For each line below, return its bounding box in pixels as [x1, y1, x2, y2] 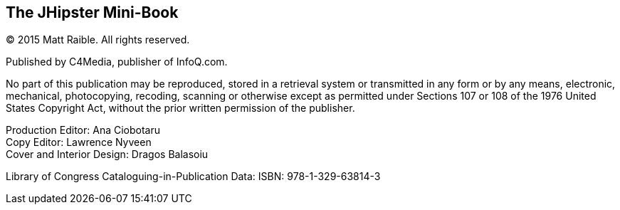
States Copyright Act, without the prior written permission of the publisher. [6, 102, 355, 115]
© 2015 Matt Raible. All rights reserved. [6, 33, 190, 46]
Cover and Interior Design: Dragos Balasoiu [6, 148, 209, 161]
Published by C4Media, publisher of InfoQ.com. [6, 56, 228, 68]
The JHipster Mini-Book [6, 4, 179, 21]
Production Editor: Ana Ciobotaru [6, 124, 161, 137]
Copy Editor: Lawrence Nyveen [6, 136, 152, 149]
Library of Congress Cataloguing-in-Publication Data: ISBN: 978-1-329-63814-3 [6, 170, 381, 183]
